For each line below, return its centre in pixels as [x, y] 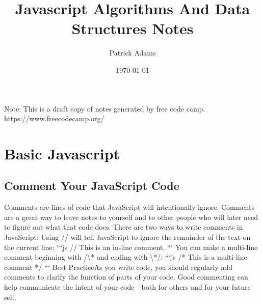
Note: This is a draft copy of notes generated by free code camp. [105, 108]
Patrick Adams [133, 53]
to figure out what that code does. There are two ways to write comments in [124, 227]
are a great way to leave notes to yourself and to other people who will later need [131, 217]
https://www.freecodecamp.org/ [54, 118]
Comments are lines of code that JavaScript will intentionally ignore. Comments [129, 207]
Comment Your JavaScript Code [92, 186]
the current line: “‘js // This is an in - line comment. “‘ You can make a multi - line [131, 247]
